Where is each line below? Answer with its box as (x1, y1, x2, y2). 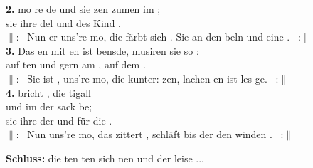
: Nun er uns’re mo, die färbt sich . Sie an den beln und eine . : (16, 29, 301, 44)
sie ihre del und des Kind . (6, 15, 121, 30)
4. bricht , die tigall (6, 85, 91, 100)
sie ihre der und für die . (6, 112, 112, 127)
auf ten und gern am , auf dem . (6, 57, 146, 72)
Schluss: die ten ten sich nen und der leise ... (6, 150, 204, 165)
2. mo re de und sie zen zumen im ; (6, 1, 161, 16)
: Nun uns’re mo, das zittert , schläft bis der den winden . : (16, 127, 284, 142)
